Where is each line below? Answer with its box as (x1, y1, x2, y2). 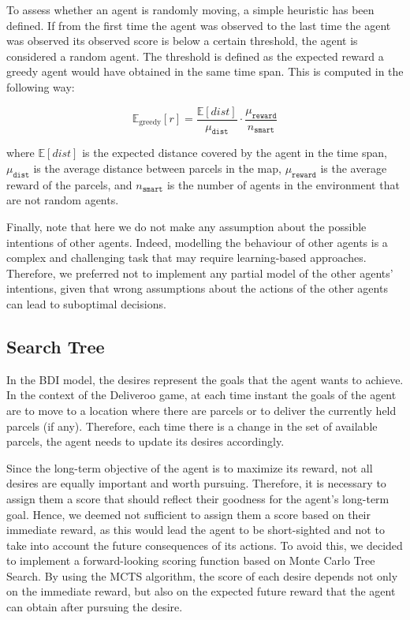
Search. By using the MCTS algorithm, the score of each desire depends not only (6, 567, 398, 584)
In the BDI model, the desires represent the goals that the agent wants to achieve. (6, 371, 404, 387)
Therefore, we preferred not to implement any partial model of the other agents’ (6, 264, 393, 281)
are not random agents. (6, 192, 119, 208)
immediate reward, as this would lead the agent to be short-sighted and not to (6, 521, 385, 538)
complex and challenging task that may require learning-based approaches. (6, 249, 367, 266)
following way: (6, 78, 75, 95)
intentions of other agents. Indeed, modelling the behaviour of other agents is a (6, 233, 388, 250)
